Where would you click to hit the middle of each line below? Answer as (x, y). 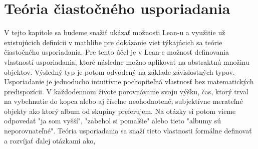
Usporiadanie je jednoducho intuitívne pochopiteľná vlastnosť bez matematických (129, 82)
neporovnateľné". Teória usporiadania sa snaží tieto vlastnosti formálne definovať (128, 131)
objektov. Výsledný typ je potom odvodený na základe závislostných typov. (119, 71)
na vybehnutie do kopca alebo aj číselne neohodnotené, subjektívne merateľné (123, 101)
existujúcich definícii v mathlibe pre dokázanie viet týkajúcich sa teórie (113, 42)
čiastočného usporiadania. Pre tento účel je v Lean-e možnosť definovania (117, 52)
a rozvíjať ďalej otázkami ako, (50, 140)
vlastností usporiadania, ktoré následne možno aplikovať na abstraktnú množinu (127, 61)
